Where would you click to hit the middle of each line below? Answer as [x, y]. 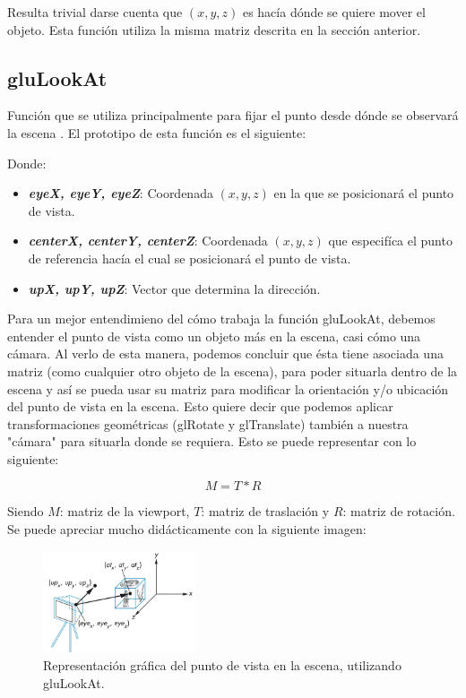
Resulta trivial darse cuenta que [95, 12]
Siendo [26, 511]
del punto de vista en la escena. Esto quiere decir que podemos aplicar [200, 406]
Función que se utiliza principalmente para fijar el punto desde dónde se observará [233, 115]
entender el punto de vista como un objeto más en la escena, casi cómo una [214, 336]
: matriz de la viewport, [125, 511]
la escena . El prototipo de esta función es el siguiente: [157, 132]
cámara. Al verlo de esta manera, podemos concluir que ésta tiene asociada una [225, 353]
